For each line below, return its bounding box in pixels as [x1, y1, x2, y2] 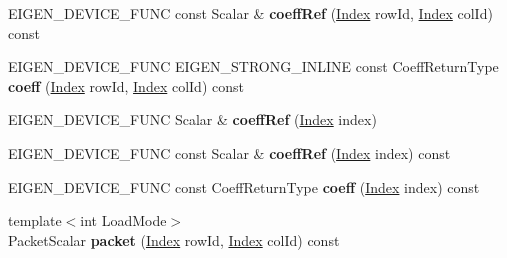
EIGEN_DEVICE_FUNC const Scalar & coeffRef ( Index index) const [8, 142, 451, 163]
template [8, 210, 62, 231]
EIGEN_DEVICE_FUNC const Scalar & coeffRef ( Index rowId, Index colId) [8, 3, 493, 23]
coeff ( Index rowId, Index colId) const [8, 75, 244, 96]
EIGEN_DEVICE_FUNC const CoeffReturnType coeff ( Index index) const [8, 176, 480, 197]
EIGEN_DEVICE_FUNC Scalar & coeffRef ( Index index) [8, 109, 377, 130]
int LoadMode [80, 210, 167, 231]
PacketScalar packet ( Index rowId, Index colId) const [8, 229, 340, 250]
